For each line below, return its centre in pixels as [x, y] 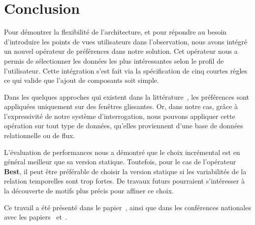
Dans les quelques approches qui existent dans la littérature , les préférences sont [127, 96]
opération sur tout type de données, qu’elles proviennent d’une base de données [124, 126]
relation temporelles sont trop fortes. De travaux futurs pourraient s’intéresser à [125, 181]
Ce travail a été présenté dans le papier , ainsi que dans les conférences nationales [127, 207]
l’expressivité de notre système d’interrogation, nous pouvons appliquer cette [120, 116]
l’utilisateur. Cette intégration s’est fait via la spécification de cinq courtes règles [126, 70]
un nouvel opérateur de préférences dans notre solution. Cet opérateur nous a [121, 51]
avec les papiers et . [36, 217]
